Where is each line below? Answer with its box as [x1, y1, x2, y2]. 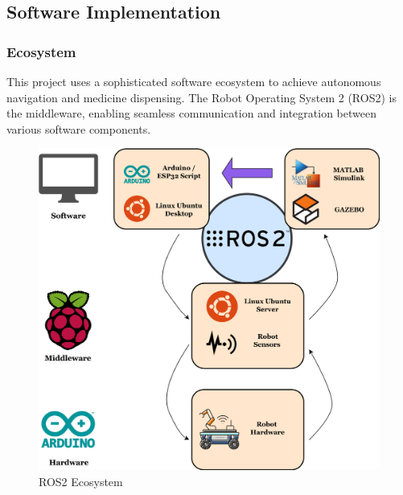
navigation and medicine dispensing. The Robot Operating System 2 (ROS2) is [6, 89, 397, 105]
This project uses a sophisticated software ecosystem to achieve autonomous [6, 73, 381, 89]
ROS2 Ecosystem [39, 472, 123, 489]
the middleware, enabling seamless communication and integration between [6, 105, 376, 122]
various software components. [6, 120, 151, 137]
